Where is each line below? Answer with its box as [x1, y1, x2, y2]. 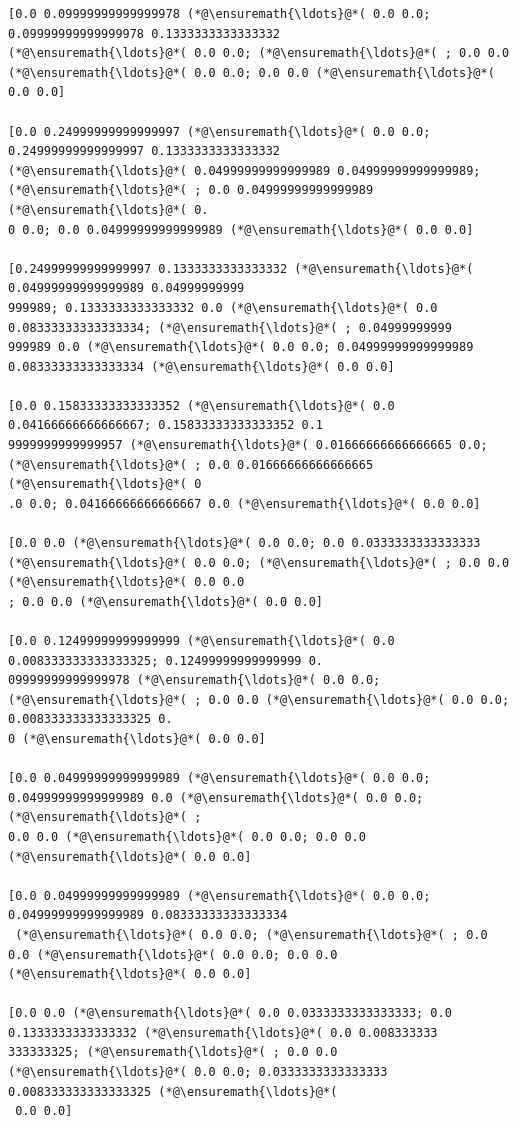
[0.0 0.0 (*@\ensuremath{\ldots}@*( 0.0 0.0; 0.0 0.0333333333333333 [8, 536, 481, 551]
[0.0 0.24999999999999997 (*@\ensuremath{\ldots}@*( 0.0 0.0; [8, 124, 431, 139]
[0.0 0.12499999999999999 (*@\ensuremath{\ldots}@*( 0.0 [8, 634, 395, 648]
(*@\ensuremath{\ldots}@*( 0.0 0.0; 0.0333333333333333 [8, 1065, 388, 1080]
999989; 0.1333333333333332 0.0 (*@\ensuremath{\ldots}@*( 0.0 [8, 300, 438, 315]
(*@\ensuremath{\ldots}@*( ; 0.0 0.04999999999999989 [8, 183, 374, 198]
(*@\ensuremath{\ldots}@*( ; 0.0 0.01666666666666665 [8, 457, 374, 472]
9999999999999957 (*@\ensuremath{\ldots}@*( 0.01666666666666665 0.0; [8, 438, 488, 453]
